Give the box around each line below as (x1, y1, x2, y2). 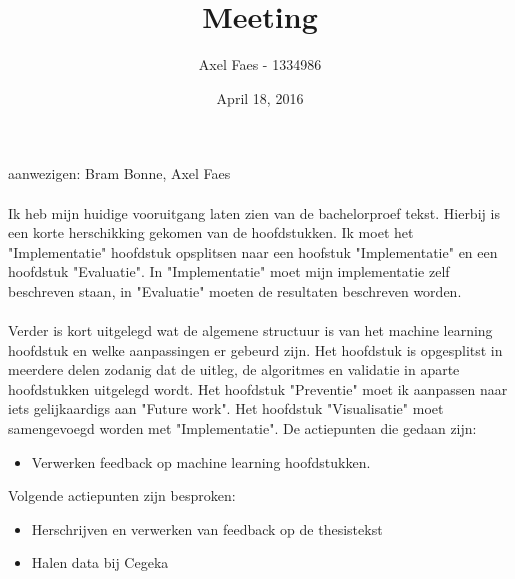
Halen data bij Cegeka (31, 552, 169, 573)
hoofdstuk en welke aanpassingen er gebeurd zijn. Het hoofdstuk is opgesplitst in (8, 339, 503, 360)
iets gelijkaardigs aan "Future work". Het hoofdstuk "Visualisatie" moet (8, 398, 444, 419)
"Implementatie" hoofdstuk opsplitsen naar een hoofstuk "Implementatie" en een (8, 241, 498, 262)
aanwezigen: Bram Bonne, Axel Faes (8, 163, 231, 184)
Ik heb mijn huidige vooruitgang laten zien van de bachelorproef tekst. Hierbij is (8, 202, 500, 223)
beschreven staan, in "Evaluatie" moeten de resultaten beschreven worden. (8, 280, 462, 301)
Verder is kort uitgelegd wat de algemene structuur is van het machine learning (8, 320, 493, 341)
